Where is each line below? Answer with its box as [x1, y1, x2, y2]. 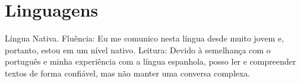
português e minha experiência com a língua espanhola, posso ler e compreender [5, 55, 296, 68]
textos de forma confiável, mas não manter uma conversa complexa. [5, 66, 251, 79]
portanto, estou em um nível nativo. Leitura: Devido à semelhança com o [5, 43, 271, 56]
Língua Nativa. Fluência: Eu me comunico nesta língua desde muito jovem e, [5, 32, 284, 44]
